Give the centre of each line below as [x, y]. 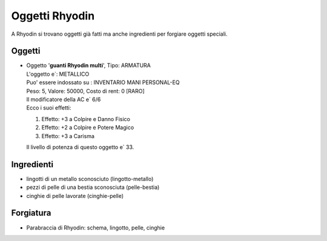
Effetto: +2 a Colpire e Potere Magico [88, 128]
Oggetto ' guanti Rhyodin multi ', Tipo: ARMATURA [89, 65]
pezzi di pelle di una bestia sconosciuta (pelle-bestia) [93, 187]
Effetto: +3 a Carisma [68, 136]
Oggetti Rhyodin [53, 16]
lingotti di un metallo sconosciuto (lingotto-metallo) [90, 179]
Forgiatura [31, 213]
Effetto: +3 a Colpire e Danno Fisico [86, 119]
